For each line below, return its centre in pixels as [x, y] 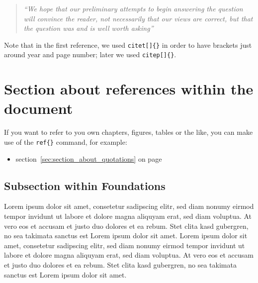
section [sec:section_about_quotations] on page [89, 158]
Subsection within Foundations [85, 185]
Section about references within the [129, 89]
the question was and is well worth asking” [88, 28]
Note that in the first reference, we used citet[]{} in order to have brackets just [128, 45]
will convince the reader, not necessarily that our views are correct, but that [138, 18]
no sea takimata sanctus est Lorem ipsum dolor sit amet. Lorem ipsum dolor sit [126, 236]
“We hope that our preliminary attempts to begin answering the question [133, 8]
